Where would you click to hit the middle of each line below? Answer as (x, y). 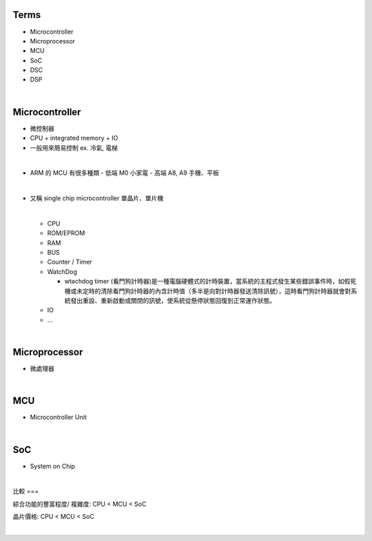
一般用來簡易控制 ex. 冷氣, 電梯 (74, 147)
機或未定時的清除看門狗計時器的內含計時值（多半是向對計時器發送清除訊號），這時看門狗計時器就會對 (208, 291)
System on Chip (53, 466)
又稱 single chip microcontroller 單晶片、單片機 (97, 198)
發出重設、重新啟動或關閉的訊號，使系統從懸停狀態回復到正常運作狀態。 (173, 301)
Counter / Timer (70, 262)
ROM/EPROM (66, 233)
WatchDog (62, 271)
